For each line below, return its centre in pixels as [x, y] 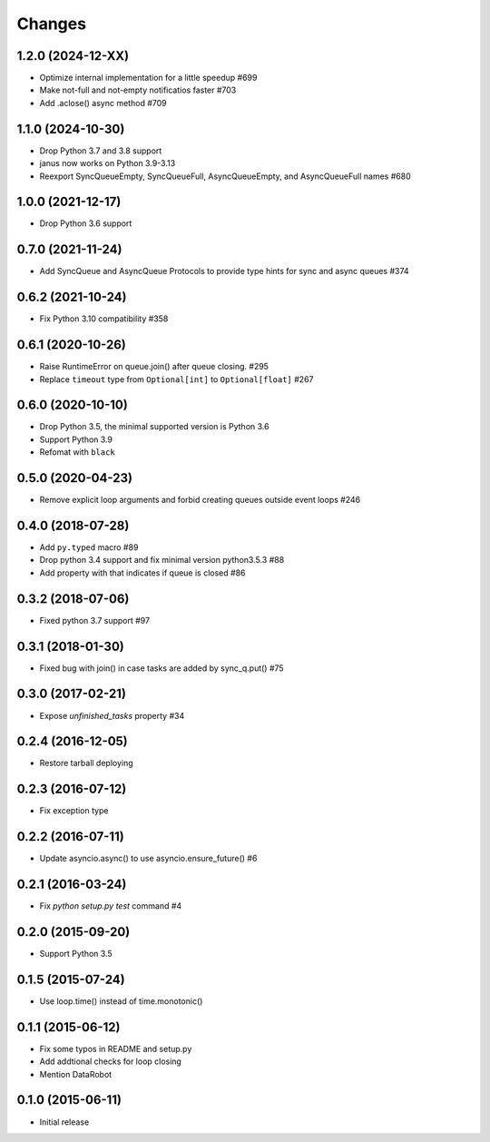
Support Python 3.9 [76, 439]
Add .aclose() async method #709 [103, 103]
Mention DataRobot [76, 1074]
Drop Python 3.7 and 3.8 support [101, 151]
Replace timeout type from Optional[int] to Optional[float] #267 [176, 379]
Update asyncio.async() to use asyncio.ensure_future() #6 [148, 859]
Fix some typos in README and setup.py [116, 1048]
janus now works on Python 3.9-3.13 [108, 163]
